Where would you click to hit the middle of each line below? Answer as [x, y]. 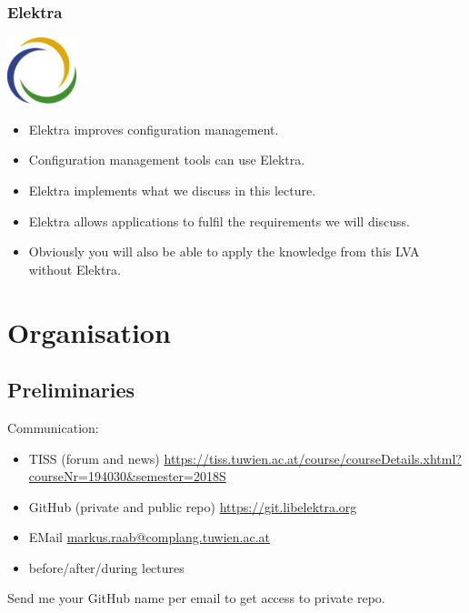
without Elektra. [75, 269]
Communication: [53, 427]
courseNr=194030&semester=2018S [127, 476]
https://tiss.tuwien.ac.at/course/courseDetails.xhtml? [313, 458]
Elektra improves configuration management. [154, 129]
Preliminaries [71, 390]
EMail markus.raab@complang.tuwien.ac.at [150, 537]
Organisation [89, 332]
